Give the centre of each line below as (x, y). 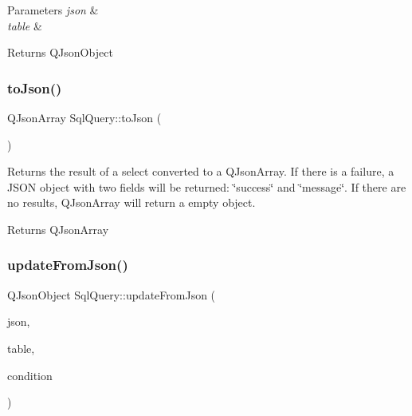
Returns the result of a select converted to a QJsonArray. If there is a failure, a (201, 171)
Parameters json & (53, 10)
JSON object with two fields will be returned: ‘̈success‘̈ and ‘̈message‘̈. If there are (207, 186)
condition (30, 375)
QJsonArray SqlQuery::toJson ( (84, 117)
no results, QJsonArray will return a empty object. (131, 202)
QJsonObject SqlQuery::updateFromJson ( (112, 294)
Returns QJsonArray (58, 229)
